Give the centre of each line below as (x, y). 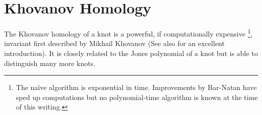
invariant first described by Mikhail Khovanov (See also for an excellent (114, 43)
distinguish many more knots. (50, 63)
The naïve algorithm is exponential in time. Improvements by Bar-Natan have (136, 87)
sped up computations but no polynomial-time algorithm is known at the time (137, 97)
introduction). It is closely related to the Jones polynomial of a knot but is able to (131, 53)
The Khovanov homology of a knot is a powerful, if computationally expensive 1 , (128, 33)
